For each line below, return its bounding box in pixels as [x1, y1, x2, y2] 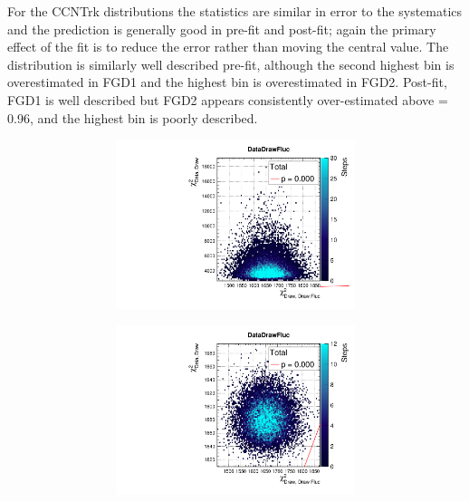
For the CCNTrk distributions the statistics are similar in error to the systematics [7, 2, 463, 20]
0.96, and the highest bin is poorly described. [7, 108, 258, 127]
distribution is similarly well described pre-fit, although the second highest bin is [7, 54, 455, 73]
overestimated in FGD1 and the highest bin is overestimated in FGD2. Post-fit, [7, 72, 447, 92]
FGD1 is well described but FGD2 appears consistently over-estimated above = [7, 90, 448, 109]
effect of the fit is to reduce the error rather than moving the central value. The [7, 37, 449, 56]
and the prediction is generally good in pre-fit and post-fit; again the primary [7, 19, 436, 38]
